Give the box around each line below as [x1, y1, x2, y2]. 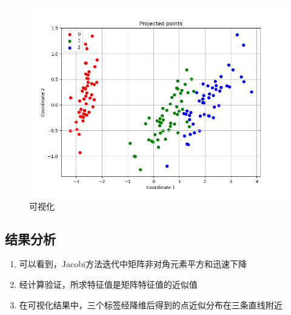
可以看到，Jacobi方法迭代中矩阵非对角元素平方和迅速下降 [19, 257, 247, 270]
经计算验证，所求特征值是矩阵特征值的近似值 [19, 277, 198, 290]
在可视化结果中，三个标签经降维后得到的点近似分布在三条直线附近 [19, 298, 283, 311]
